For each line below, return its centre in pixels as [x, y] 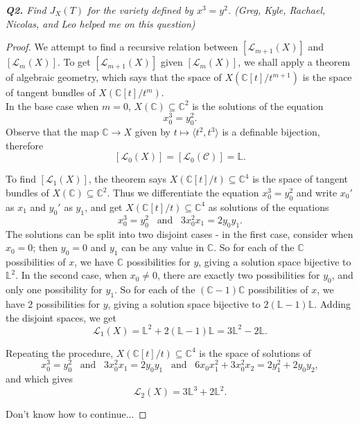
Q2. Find [26, 10]
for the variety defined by [140, 10]
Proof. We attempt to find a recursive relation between [122, 47]
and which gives [39, 379]
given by [152, 132]
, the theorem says [127, 179]
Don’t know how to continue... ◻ [76, 414]
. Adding [333, 304]
